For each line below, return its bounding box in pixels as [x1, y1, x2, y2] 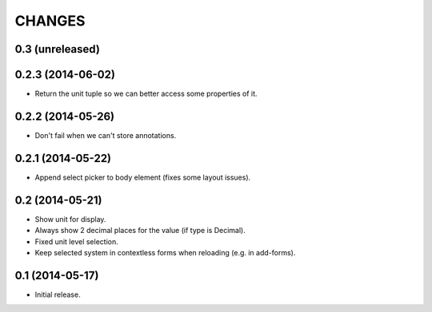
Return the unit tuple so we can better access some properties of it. [34, 89, 258, 99]
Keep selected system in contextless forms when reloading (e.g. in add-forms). [34, 247, 296, 257]
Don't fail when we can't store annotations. [34, 130, 177, 140]
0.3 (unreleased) [14, 42, 100, 56]
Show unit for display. [34, 214, 106, 223]
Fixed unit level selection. [34, 236, 119, 247]
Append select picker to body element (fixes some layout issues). [34, 172, 251, 182]
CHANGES [14, 12, 86, 30]
